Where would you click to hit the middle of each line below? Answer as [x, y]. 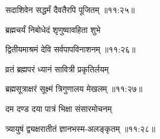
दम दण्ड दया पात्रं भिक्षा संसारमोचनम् [59, 108]
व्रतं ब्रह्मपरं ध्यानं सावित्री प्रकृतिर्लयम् [57, 69]
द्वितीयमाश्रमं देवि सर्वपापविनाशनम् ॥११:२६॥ [71, 49]
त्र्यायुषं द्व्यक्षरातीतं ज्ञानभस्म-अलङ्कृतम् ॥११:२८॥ [80, 128]
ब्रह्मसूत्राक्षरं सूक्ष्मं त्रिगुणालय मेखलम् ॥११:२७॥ [74, 89]
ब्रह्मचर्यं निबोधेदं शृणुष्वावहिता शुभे [53, 29]
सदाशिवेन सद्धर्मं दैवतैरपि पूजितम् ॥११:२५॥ [70, 9]
